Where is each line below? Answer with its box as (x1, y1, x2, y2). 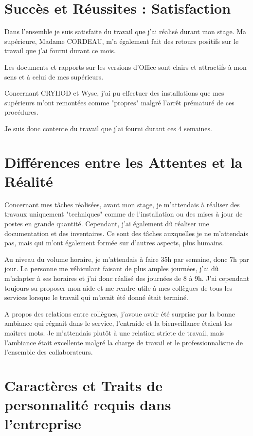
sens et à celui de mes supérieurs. (4, 71, 104, 81)
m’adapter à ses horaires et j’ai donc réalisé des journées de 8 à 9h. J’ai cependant (4, 273, 250, 283)
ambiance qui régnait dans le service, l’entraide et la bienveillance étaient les (4, 318, 232, 328)
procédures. (4, 107, 38, 117)
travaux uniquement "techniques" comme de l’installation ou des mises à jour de (4, 209, 243, 219)
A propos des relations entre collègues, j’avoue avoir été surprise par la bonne (4, 308, 235, 318)
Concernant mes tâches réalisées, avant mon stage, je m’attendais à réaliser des (4, 199, 240, 209)
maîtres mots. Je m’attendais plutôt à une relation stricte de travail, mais (4, 327, 224, 337)
